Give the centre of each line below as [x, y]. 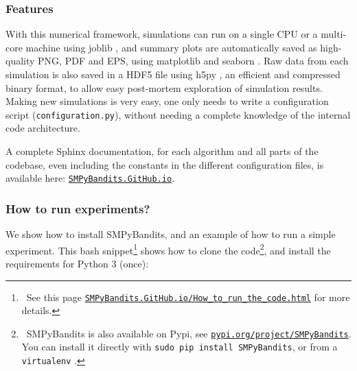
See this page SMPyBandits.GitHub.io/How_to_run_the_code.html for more [188, 297]
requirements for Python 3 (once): [77, 263]
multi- [334, 34]
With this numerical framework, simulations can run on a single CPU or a [162, 34]
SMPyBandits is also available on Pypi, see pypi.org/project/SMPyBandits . [189, 333]
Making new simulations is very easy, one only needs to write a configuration [167, 101]
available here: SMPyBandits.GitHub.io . [90, 178]
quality [20, 61]
